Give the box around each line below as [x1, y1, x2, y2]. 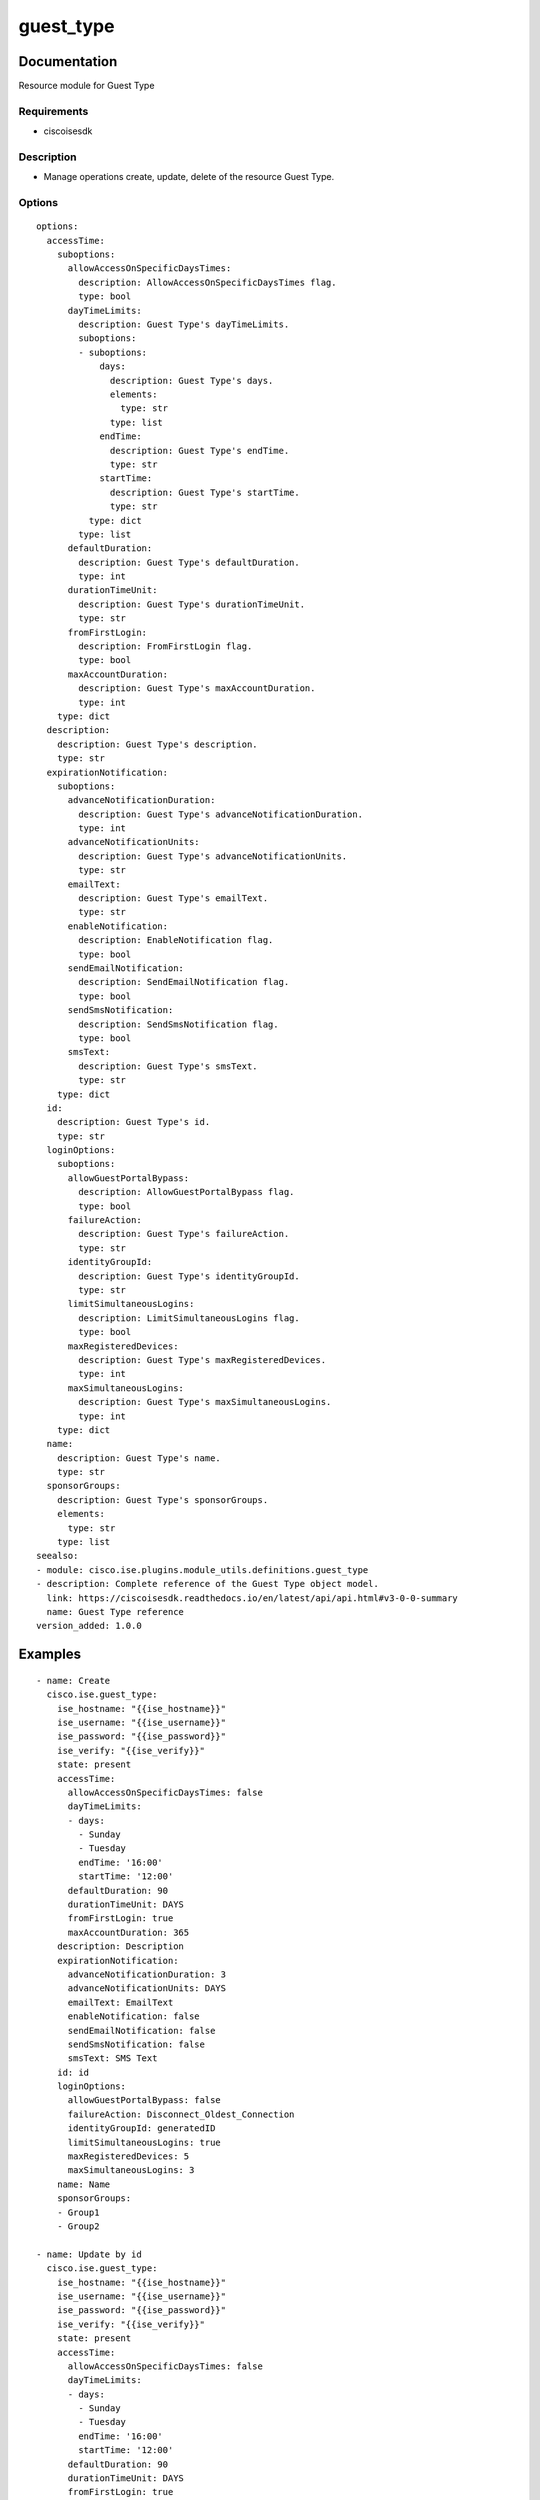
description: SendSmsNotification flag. [78, 1018, 279, 1030]
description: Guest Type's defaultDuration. [78, 556, 300, 568]
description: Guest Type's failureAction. [78, 1228, 290, 1240]
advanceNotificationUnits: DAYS [67, 1983, 227, 1994]
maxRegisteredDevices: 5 [67, 2151, 190, 2162]
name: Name [56, 2178, 111, 2190]
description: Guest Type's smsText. [78, 1060, 259, 1072]
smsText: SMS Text [67, 2053, 158, 2064]
